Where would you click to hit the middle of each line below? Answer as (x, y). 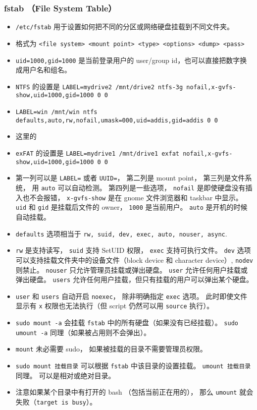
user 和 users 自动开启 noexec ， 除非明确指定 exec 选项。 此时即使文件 (131, 296)
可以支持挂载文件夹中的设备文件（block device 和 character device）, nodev (134, 260)
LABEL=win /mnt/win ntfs (56, 112)
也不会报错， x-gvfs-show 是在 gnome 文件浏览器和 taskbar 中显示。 (132, 197)
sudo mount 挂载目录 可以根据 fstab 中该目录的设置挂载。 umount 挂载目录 (133, 366)
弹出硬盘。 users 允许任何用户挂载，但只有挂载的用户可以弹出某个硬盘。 (134, 279)
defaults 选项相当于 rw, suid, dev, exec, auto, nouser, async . (121, 233)
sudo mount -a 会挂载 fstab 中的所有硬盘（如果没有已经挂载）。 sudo (127, 322)
